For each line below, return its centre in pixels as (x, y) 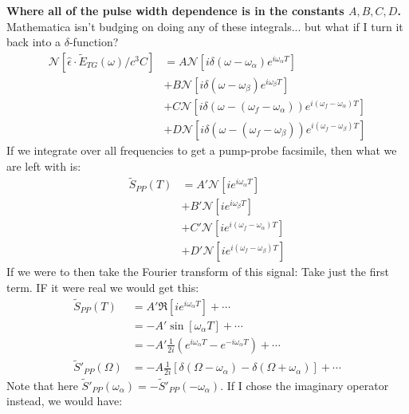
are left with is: (44, 166)
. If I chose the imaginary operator (305, 385)
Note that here (42, 385)
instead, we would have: (65, 401)
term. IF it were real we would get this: (103, 288)
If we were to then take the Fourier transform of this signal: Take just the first (198, 272)
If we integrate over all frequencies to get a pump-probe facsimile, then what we (202, 150)
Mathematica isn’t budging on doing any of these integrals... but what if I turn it (205, 26)
